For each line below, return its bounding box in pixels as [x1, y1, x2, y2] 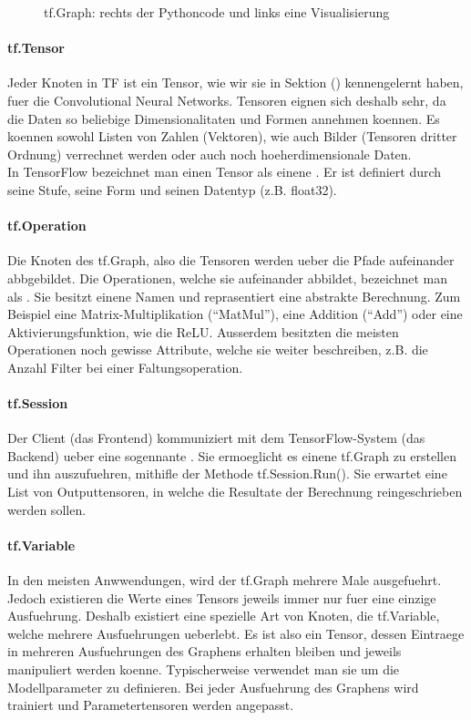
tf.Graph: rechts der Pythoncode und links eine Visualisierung [44, 3, 390, 21]
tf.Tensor [7, 38, 65, 57]
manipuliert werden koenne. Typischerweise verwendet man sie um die [7, 660, 400, 679]
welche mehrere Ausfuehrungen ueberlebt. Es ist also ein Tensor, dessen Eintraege [7, 623, 465, 643]
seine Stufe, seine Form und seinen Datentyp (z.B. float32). [7, 180, 337, 199]
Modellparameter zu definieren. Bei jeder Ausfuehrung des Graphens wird [7, 677, 419, 696]
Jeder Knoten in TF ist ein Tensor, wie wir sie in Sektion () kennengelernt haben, [7, 73, 464, 92]
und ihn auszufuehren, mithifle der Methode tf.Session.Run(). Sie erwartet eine [7, 464, 447, 483]
